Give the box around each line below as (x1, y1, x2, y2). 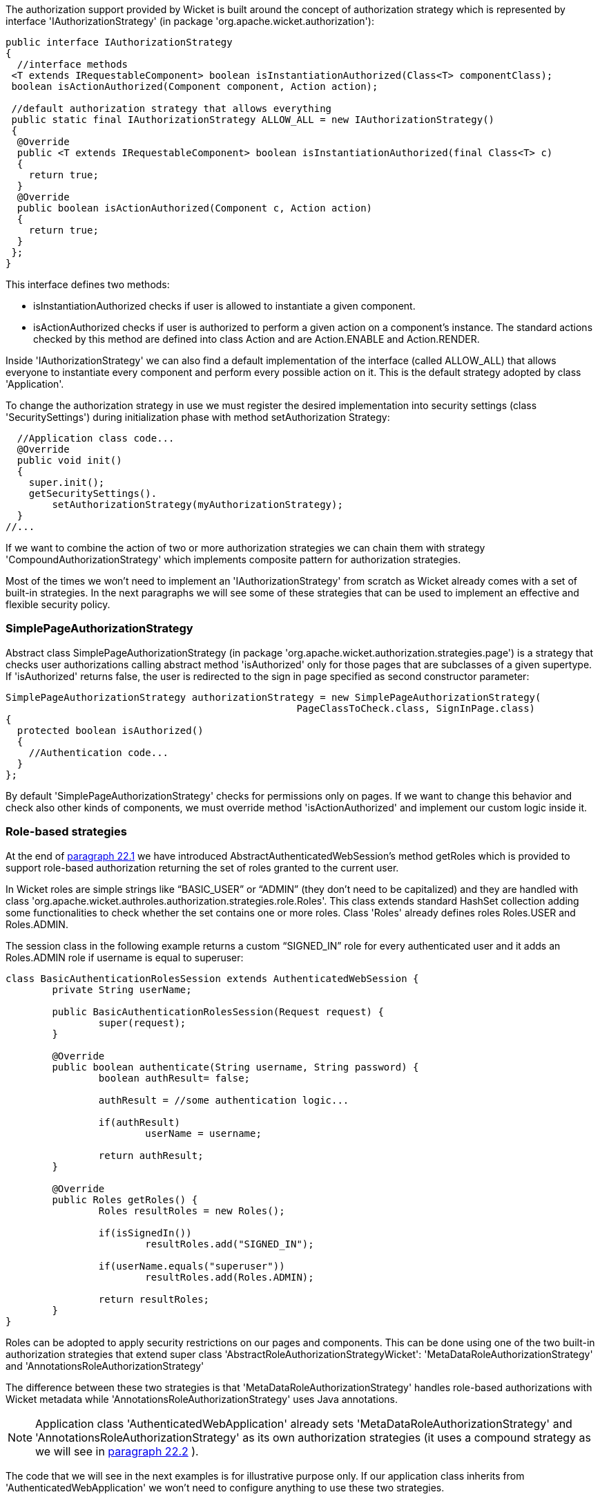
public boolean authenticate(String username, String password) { (52, 1061, 419, 1073)
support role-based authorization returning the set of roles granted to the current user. (6, 861, 399, 874)
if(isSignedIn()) (98, 1227, 192, 1238)
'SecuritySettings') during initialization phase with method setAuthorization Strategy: (6, 411, 390, 423)
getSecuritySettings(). (28, 488, 157, 499)
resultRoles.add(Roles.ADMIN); (145, 1271, 314, 1283)
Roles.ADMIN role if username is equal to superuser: (6, 951, 244, 963)
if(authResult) (98, 1116, 180, 1128)
